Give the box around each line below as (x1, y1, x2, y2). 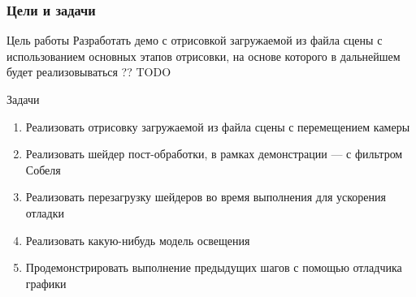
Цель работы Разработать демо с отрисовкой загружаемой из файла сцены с (6, 32, 383, 49)
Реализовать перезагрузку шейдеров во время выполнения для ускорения (25, 188, 386, 205)
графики (25, 274, 67, 291)
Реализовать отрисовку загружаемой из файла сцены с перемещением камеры (25, 118, 410, 135)
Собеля (25, 161, 61, 178)
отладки (25, 204, 64, 221)
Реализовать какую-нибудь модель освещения (25, 231, 250, 248)
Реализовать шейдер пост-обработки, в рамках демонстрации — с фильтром (25, 145, 403, 162)
